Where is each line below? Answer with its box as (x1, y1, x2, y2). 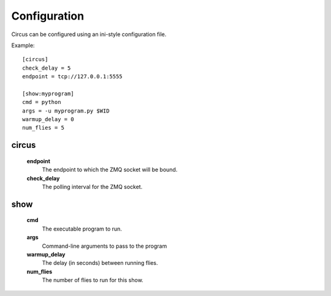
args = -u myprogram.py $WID (22, 107, 110, 114)
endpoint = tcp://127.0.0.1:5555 (22, 73, 123, 80)
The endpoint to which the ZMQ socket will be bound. (42, 166, 178, 174)
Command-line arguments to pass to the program (42, 242, 167, 250)
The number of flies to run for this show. (42, 276, 143, 284)
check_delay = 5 (22, 64, 71, 72)
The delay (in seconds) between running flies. (42, 259, 159, 267)
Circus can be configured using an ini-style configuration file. (11, 31, 167, 38)
